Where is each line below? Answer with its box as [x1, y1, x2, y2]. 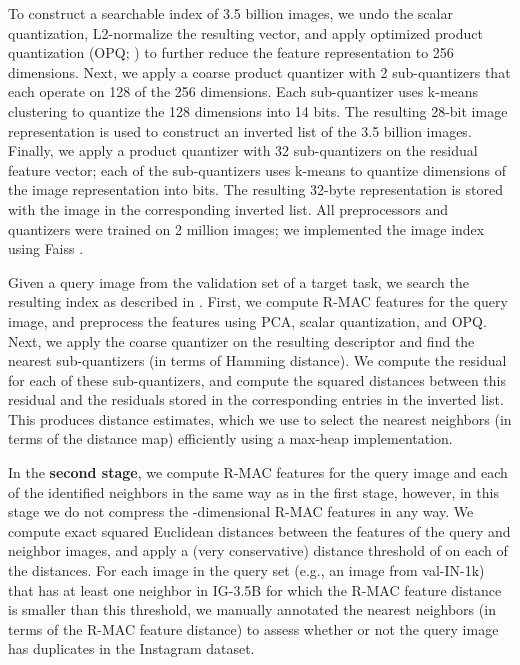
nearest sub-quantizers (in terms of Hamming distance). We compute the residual [8, 350, 507, 371]
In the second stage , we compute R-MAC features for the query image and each [8, 462, 508, 483]
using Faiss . [8, 238, 84, 259]
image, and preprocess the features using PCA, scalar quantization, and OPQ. [8, 310, 487, 331]
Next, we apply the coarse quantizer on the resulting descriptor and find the [8, 330, 475, 351]
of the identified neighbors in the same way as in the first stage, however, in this [8, 481, 499, 502]
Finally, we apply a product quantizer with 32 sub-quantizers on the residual [8, 140, 478, 161]
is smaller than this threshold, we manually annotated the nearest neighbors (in [8, 599, 496, 620]
